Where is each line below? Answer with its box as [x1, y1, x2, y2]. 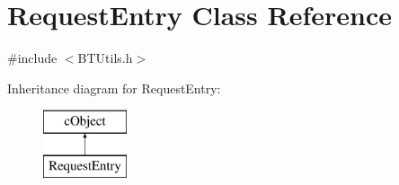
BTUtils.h [77, 48, 133, 67]
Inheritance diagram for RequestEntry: [7, 78, 221, 97]
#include [7, 48, 58, 67]
